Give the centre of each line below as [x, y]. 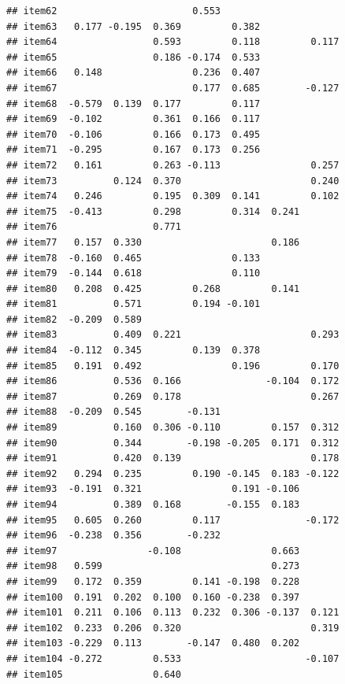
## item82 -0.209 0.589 [74, 319]
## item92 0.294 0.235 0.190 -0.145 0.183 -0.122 [173, 473]
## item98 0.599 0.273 [153, 566]
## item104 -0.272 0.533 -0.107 [173, 658]
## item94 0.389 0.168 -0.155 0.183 [153, 505]
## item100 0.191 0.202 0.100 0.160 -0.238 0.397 [153, 597]
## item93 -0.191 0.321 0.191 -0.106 [153, 489]
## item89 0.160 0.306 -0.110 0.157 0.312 [173, 428]
